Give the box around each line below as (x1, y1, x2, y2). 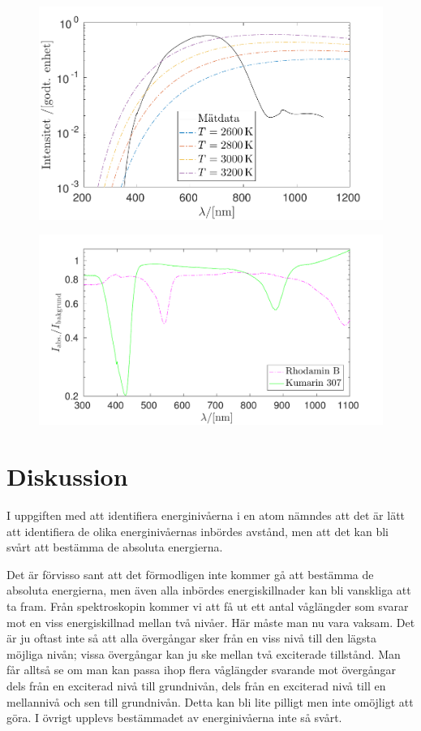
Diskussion (6, 460, 128, 493)
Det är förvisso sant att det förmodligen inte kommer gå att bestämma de (6, 565, 374, 582)
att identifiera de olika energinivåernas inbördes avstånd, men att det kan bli (6, 522, 389, 539)
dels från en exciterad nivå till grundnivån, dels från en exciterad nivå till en (6, 677, 386, 694)
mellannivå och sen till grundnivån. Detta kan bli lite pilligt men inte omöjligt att (6, 693, 414, 710)
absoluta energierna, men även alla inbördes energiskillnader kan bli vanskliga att (6, 582, 411, 599)
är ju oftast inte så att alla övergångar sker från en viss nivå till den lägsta (6, 629, 377, 647)
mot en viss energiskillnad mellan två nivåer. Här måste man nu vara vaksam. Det (6, 613, 415, 630)
